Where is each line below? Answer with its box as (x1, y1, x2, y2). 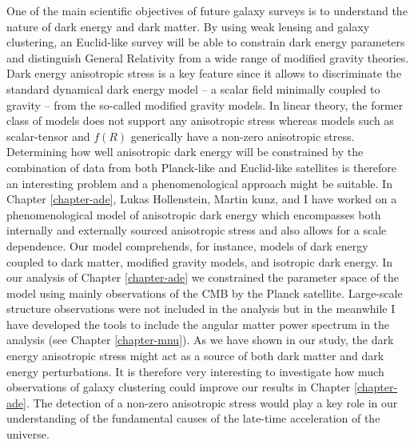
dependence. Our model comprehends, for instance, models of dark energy (6, 237, 368, 254)
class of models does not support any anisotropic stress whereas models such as (6, 112, 394, 129)
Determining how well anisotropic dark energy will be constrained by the (6, 143, 364, 160)
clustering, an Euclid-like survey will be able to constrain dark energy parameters (6, 34, 405, 50)
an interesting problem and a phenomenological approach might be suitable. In (6, 174, 392, 191)
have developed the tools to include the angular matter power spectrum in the (6, 315, 390, 332)
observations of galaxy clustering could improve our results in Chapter (6, 379, 351, 395)
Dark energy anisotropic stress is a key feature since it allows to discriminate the (6, 65, 402, 82)
